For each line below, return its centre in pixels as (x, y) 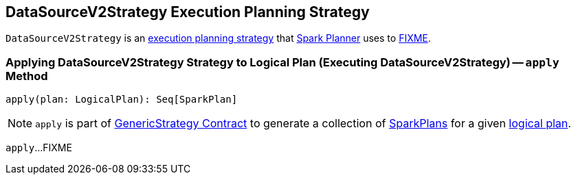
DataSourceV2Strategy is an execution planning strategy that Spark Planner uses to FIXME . (218, 38)
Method (27, 76)
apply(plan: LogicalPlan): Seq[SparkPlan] (122, 100)
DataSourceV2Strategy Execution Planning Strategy (188, 12)
